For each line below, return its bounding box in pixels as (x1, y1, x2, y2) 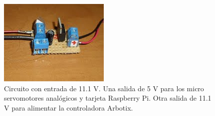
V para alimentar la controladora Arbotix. (4, 102, 133, 113)
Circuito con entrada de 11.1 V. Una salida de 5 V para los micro (4, 83, 204, 93)
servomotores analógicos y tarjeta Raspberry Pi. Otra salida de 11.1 (4, 93, 212, 103)
